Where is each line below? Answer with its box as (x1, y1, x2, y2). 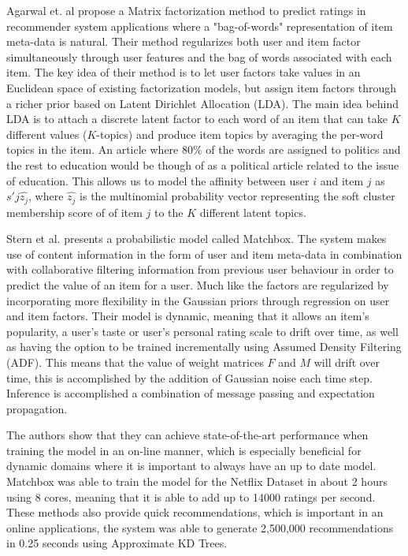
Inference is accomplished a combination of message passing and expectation (6, 385, 375, 401)
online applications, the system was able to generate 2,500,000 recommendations (6, 519, 394, 535)
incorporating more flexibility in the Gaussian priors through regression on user (6, 292, 390, 308)
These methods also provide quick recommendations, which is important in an (6, 504, 384, 521)
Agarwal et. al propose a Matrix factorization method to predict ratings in (6, 2, 366, 18)
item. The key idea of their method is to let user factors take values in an (6, 64, 361, 80)
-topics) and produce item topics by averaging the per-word (96, 125, 384, 142)
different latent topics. (199, 203, 306, 220)
